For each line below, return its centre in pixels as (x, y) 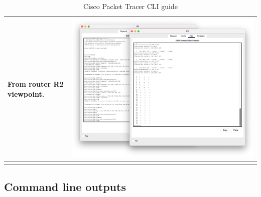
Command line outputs (65, 186)
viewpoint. (26, 93)
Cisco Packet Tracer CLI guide (130, 6)
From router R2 (36, 84)
